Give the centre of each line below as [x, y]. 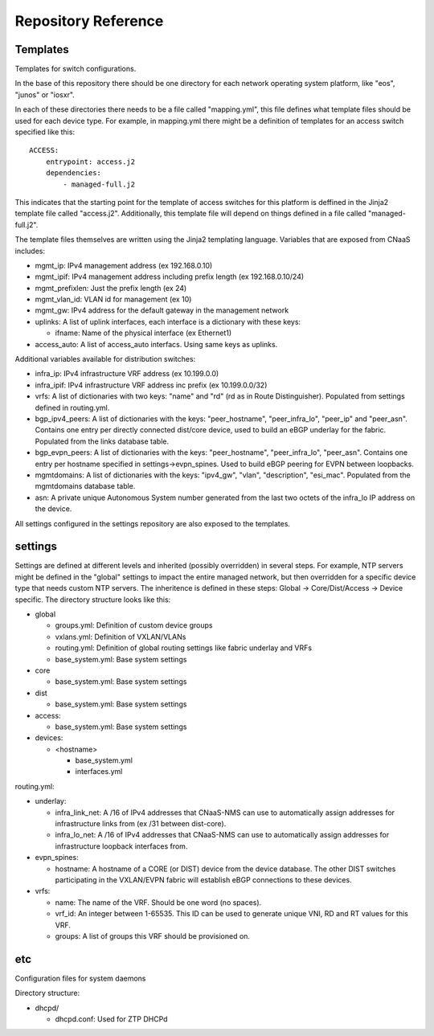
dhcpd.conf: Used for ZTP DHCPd [111, 1019]
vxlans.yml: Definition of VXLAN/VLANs [121, 637]
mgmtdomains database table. [85, 486]
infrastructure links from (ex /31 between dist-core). [141, 824]
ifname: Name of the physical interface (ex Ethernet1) [143, 333]
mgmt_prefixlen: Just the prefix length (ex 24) [111, 288]
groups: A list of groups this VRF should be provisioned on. [153, 936]
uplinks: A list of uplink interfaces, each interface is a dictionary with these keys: [168, 321]
